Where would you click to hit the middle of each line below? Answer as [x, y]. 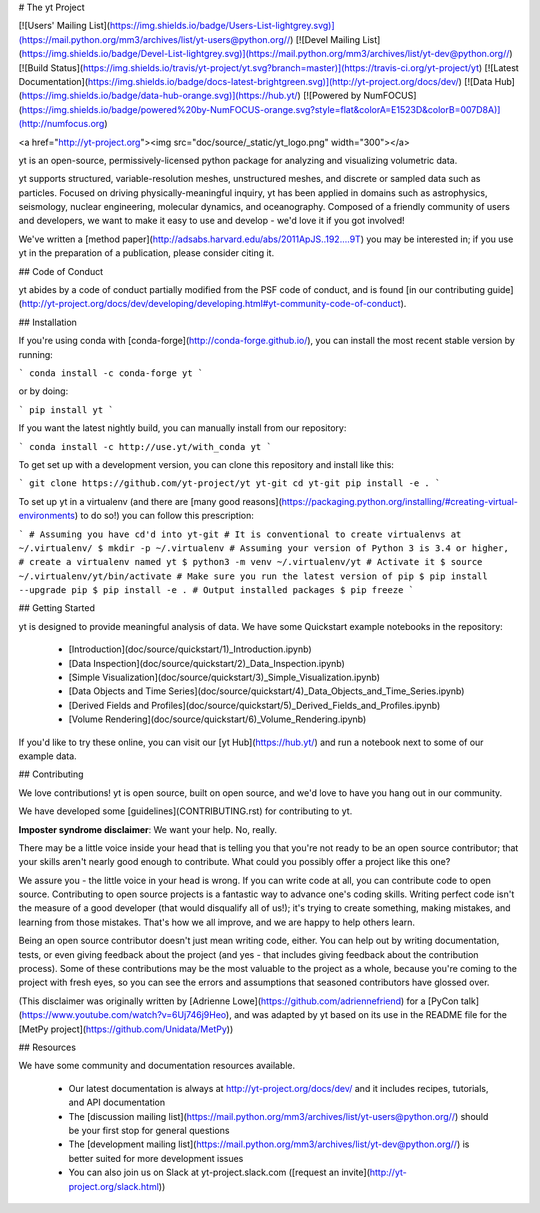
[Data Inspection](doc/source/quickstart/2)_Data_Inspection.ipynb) [206, 663]
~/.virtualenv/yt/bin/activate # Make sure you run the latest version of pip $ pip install [253, 576]
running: [36, 354]
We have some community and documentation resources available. [157, 1066]
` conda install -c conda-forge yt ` [111, 373]
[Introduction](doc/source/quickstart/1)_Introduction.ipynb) [190, 649]
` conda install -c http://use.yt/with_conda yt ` [145, 446]
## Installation [47, 322]
